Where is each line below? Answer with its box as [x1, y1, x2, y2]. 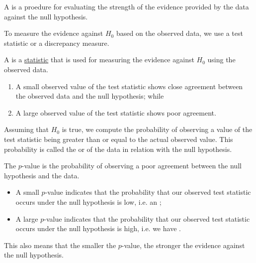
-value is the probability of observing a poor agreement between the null [21, 160, 242, 171]
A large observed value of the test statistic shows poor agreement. [15, 107, 216, 118]
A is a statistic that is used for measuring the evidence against [4, 54, 194, 65]
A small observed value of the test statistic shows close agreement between [15, 81, 243, 91]
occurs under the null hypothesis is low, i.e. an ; [15, 196, 162, 207]
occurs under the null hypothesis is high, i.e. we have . [15, 223, 181, 234]
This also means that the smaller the [4, 240, 116, 250]
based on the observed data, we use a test [116, 28, 243, 38]
